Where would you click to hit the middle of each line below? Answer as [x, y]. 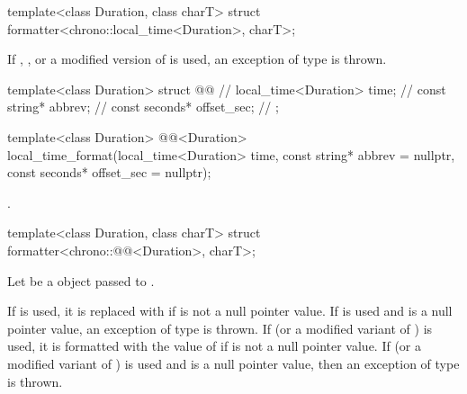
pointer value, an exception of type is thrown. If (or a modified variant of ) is [220, 328]
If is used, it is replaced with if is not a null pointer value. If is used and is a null [230, 311]
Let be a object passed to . [81, 280]
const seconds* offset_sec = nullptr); [109, 172]
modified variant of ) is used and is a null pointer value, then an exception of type [233, 363]
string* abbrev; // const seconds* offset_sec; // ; [143, 107]
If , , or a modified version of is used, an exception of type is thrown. [197, 59]
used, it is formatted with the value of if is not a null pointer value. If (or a [215, 346]
